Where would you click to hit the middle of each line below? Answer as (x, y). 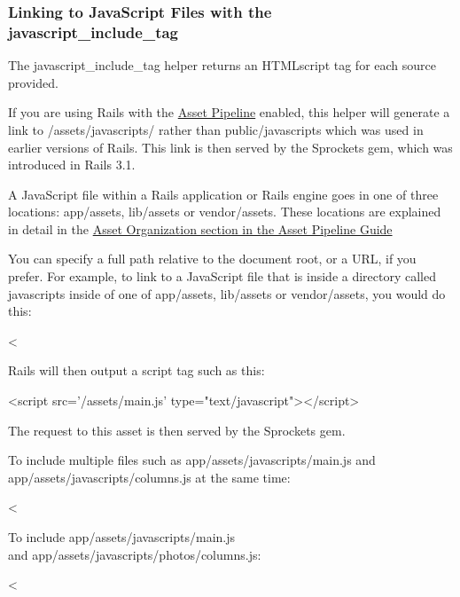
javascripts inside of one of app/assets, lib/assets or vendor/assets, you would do (227, 293)
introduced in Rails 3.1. (72, 165)
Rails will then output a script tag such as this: (136, 370)
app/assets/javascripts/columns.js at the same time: (149, 477)
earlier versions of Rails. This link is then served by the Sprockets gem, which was (230, 147)
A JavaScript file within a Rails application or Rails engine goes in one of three (223, 194)
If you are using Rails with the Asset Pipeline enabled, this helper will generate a (229, 112)
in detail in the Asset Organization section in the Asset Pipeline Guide (200, 228)
